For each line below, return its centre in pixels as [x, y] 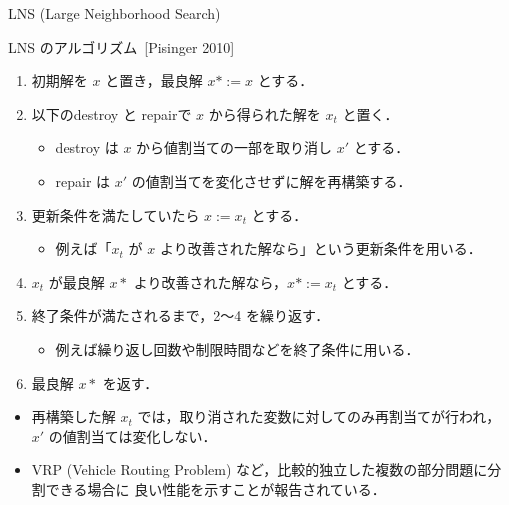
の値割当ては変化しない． [132, 435]
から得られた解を [264, 113]
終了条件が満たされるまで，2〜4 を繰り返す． [180, 315]
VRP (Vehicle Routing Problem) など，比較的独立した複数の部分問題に [259, 469]
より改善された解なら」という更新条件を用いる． [320, 248]
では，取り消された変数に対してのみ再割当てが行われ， [319, 416]
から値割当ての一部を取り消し [234, 147]
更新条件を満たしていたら [115, 214]
